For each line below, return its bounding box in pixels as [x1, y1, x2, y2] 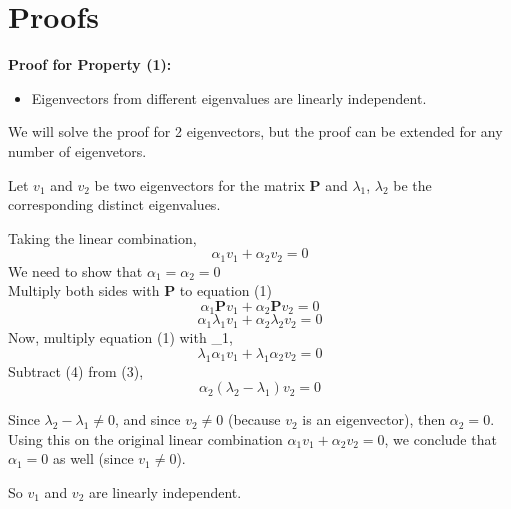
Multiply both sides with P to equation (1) [8, 280, 272, 301]
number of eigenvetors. [8, 140, 147, 161]
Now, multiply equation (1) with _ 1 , [8, 327, 233, 348]
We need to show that [8, 260, 143, 281]
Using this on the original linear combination [8, 428, 283, 449]
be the [393, 174, 432, 195]
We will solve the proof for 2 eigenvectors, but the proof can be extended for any [8, 121, 503, 142]
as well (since [52, 448, 134, 469]
